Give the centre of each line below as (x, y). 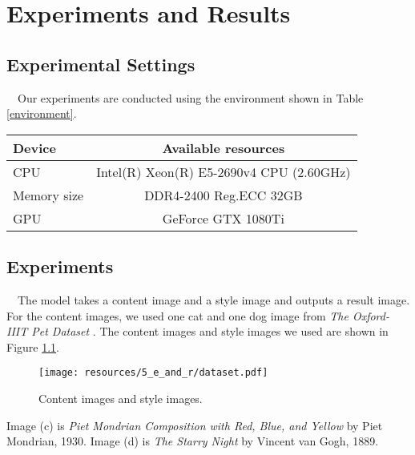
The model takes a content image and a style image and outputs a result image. (214, 299)
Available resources (224, 147)
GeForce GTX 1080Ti (223, 218)
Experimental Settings (101, 64)
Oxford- (371, 315)
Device (34, 147)
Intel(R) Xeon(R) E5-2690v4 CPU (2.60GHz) (224, 171)
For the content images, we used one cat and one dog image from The (177, 315)
